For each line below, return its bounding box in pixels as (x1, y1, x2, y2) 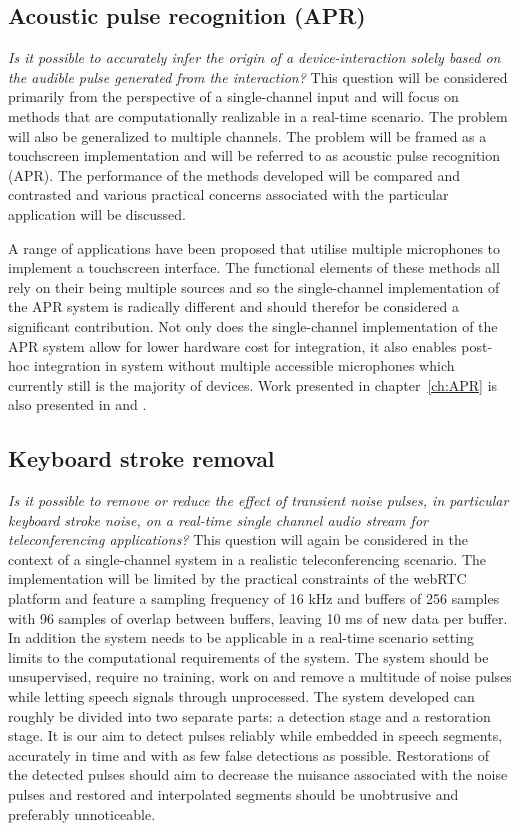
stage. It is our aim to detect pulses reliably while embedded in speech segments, (8, 725, 503, 746)
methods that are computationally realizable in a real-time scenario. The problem (8, 105, 508, 126)
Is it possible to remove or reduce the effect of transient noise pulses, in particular (8, 490, 509, 511)
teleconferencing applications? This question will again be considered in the (8, 529, 469, 550)
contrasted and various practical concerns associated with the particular (8, 184, 449, 205)
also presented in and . (8, 394, 147, 415)
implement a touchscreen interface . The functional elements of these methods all (8, 257, 500, 278)
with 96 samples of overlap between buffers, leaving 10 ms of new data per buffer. (8, 607, 508, 628)
